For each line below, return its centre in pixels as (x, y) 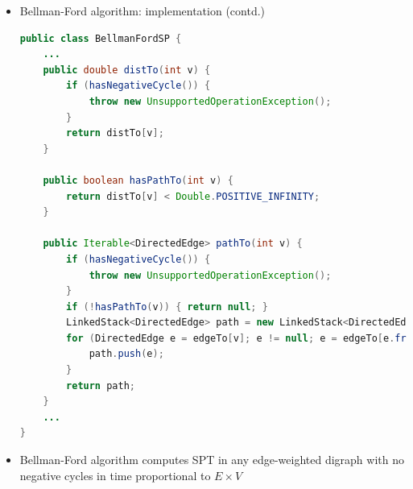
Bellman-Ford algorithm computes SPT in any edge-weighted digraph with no (212, 460)
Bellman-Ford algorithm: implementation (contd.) (142, 10)
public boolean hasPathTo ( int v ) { (138, 180)
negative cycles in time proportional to (115, 475)
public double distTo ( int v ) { (127, 70)
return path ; (101, 385)
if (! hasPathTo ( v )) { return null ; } (167, 307)
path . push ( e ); (126, 354)
